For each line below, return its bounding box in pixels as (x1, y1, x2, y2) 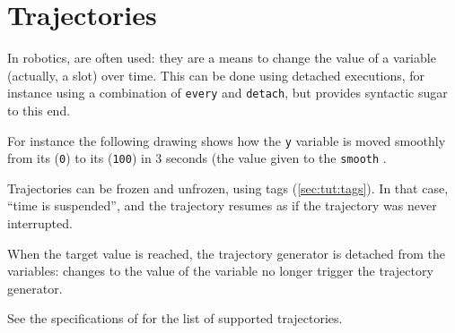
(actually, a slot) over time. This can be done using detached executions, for (7, 65, 425, 84)
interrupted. (7, 214, 73, 233)
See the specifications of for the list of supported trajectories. (7, 309, 343, 328)
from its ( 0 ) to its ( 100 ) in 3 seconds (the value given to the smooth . (7, 149, 387, 167)
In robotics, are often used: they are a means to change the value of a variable (7, 48, 436, 67)
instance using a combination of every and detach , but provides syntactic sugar (7, 83, 448, 102)
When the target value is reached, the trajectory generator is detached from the (7, 243, 446, 262)
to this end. (7, 100, 71, 119)
